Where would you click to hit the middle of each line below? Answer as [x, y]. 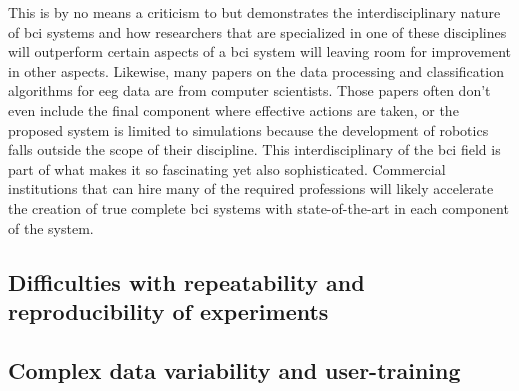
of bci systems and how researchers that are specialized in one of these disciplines [257, 31]
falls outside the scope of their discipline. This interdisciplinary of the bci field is [254, 149]
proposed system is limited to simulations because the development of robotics [248, 129]
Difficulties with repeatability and [186, 281]
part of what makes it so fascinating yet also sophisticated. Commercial [227, 168]
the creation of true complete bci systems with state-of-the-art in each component [258, 207]
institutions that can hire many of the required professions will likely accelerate [251, 188]
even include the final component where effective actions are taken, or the [233, 109]
